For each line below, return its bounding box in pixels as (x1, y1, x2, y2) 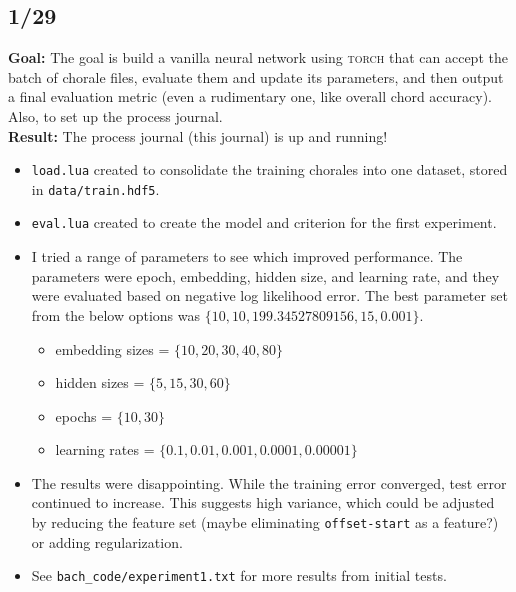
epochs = (55, 405, 113, 426)
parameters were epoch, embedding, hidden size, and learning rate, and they (31, 265, 500, 286)
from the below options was (31, 304, 200, 325)
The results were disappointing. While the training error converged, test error (31, 472, 507, 493)
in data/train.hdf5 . (31, 178, 160, 199)
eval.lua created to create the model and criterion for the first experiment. (31, 212, 497, 233)
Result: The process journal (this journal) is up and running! (8, 125, 388, 146)
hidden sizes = (55, 372, 145, 393)
